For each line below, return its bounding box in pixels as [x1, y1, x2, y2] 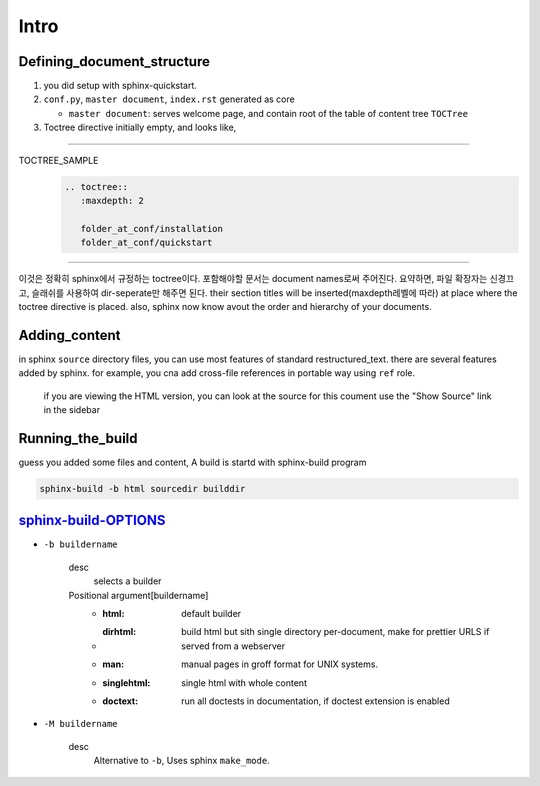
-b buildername [43, 539, 119, 550]
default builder [181, 607, 242, 619]
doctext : [102, 695, 139, 707]
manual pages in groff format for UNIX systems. [181, 658, 379, 670]
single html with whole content [181, 676, 307, 689]
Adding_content [18, 326, 121, 344]
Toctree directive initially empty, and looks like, [43, 121, 237, 134]
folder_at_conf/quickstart [80, 237, 213, 249]
